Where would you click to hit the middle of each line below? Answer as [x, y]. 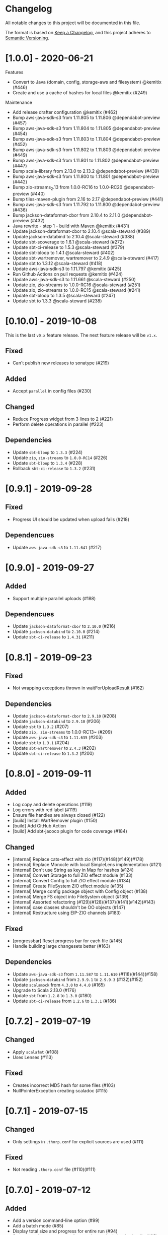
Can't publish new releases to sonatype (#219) [61, 363]
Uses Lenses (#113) [33, 1057]
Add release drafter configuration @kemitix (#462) [65, 112]
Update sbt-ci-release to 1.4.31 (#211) [53, 637]
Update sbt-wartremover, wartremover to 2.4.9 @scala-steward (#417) [86, 258]
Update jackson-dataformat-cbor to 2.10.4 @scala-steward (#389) [81, 231]
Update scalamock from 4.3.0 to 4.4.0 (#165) [59, 985]
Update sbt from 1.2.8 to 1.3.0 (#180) [52, 995]
